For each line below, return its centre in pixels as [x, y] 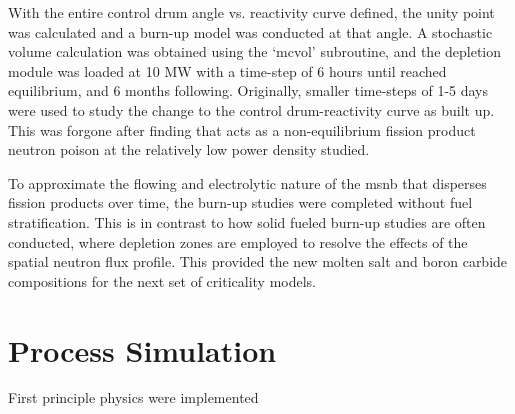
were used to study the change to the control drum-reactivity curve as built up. [251, 109]
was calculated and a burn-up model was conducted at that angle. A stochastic [250, 31]
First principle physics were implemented [133, 397]
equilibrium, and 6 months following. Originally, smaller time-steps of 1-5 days [248, 90]
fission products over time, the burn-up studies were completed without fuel [240, 202]
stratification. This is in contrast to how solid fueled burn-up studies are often [247, 221]
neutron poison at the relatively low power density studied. [189, 149]
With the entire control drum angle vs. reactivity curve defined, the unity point [251, 12]
